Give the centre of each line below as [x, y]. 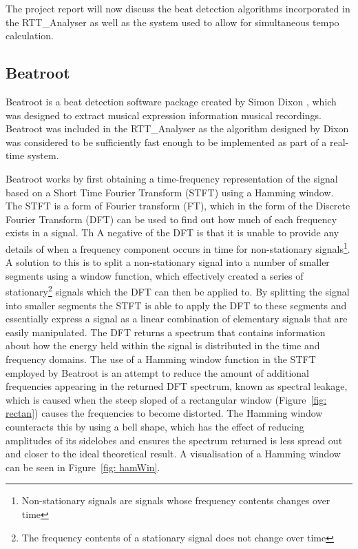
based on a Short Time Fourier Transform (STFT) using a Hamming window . [170, 192]
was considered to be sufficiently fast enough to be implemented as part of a [166, 142]
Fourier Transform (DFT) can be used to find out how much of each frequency [171, 219]
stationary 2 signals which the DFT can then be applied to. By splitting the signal [178, 291]
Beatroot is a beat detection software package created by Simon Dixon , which [171, 101]
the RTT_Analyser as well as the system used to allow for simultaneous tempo [172, 22]
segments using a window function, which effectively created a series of [155, 275]
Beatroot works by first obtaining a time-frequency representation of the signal [172, 178]
